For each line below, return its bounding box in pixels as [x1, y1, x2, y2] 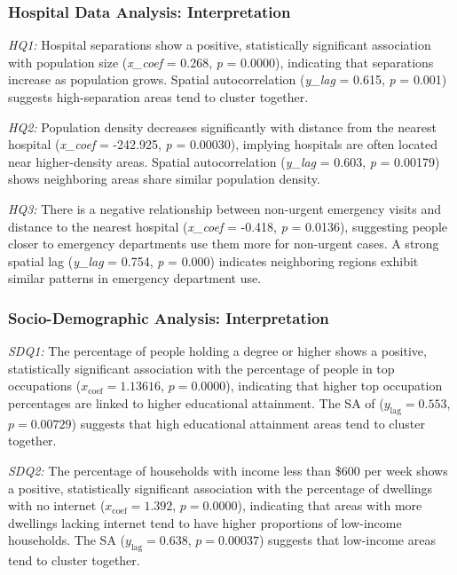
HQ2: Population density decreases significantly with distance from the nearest [8, 117, 437, 136]
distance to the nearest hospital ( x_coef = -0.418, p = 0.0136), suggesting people [8, 217, 447, 235]
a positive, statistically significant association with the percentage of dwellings [8, 478, 433, 497]
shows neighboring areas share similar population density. [8, 169, 320, 188]
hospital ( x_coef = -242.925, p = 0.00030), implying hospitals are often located [8, 135, 437, 154]
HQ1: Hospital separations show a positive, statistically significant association [8, 35, 431, 54]
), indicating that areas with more [237, 496, 422, 515]
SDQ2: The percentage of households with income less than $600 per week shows [8, 461, 448, 479]
